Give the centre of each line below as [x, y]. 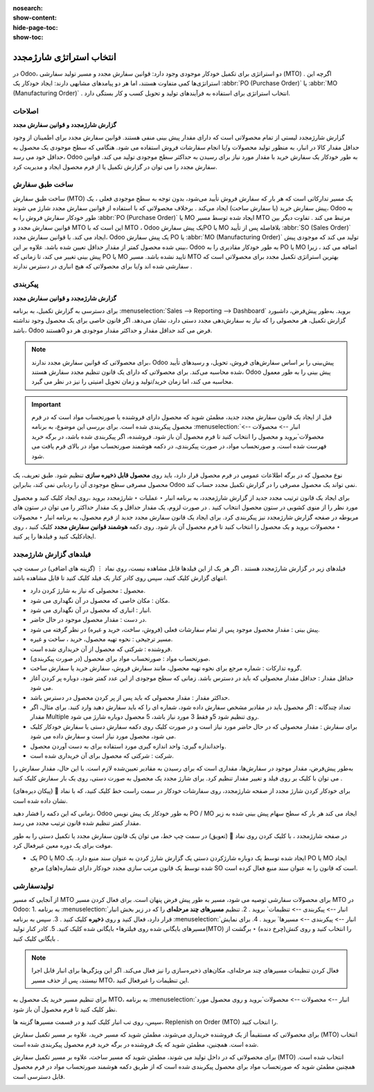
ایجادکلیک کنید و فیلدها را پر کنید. [54, 536]
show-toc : [28, 37]
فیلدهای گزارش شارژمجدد [52, 554]
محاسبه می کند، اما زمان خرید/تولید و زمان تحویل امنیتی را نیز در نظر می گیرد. [132, 382]
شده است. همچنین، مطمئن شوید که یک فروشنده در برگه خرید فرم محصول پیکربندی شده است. [136, 1044]
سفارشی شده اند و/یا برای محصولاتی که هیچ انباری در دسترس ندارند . [103, 266]
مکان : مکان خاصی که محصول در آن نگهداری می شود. [100, 600]
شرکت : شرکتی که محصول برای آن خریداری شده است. [102, 756]
